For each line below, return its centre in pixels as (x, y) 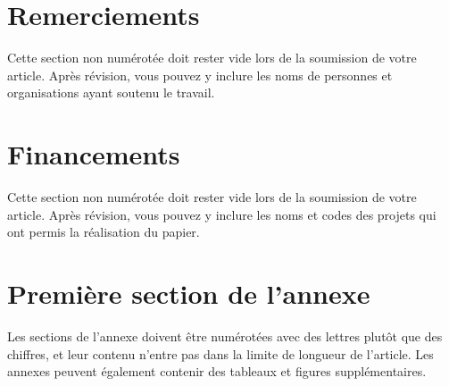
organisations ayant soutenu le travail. (111, 92)
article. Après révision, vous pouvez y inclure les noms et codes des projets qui (222, 214)
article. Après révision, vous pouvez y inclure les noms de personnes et (200, 75)
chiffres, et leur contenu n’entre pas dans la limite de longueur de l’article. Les (220, 353)
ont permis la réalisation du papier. (104, 232)
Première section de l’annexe (189, 293)
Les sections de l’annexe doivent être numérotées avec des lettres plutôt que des (225, 336)
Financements (94, 154)
